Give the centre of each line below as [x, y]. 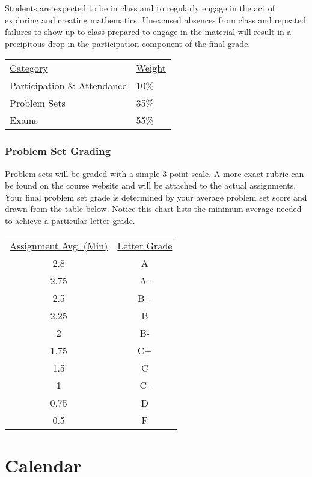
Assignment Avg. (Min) [59, 245]
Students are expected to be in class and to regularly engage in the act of [140, 8]
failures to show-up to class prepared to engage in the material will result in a [148, 32]
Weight [151, 68]
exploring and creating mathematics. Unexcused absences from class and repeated [156, 20]
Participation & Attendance [68, 86]
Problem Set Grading [58, 151]
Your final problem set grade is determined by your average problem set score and [156, 197]
